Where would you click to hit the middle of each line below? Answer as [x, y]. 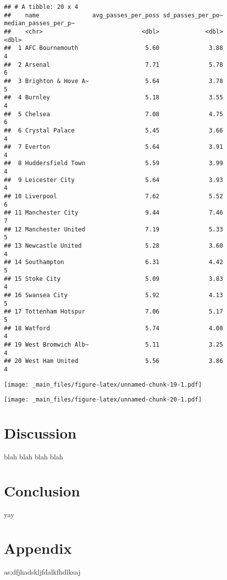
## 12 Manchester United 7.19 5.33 [113, 229]
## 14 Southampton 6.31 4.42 [113, 262]
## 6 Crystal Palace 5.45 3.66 [113, 130]
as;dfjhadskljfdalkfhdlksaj [42, 572]
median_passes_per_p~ [39, 23]
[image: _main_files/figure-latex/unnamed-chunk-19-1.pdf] [103, 384]
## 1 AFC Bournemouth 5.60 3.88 [113, 48]
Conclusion [42, 490]
